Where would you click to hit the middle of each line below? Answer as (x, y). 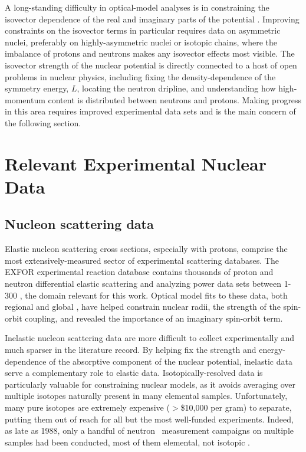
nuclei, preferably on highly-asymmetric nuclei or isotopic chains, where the (141, 42)
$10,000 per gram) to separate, (236, 407)
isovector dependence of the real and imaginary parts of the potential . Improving (152, 19)
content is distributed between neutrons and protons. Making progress (175, 99)
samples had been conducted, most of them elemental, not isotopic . (128, 442)
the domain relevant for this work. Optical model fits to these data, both (156, 295)
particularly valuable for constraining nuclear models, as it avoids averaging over (150, 384)
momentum (25, 99)
